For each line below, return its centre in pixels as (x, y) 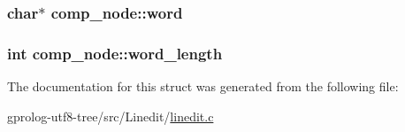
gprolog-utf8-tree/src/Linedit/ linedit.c (111, 116)
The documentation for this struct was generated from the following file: (203, 86)
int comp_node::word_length (115, 53)
